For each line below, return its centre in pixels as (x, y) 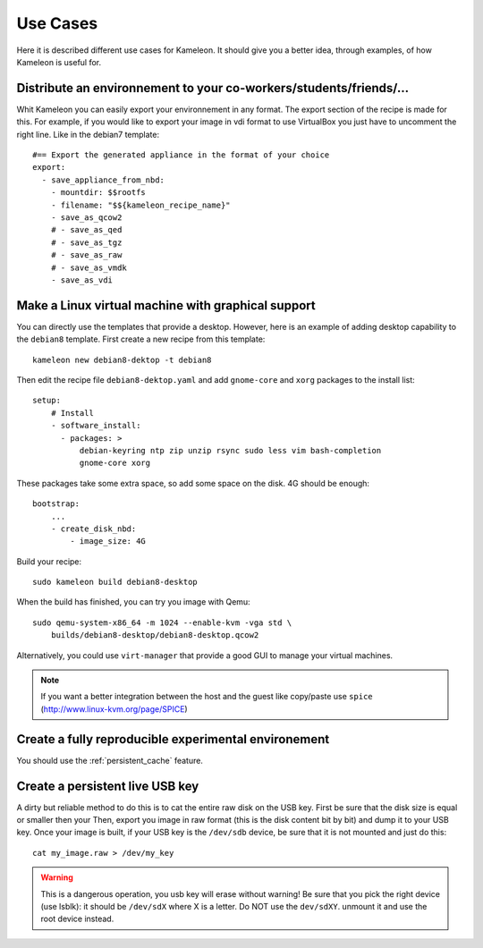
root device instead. (77, 919)
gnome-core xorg (115, 463)
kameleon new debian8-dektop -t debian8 (122, 360)
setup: (47, 401)
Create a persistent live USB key (108, 786)
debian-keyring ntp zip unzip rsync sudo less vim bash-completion (230, 450)
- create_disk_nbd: (93, 529)
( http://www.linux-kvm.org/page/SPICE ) (114, 709)
